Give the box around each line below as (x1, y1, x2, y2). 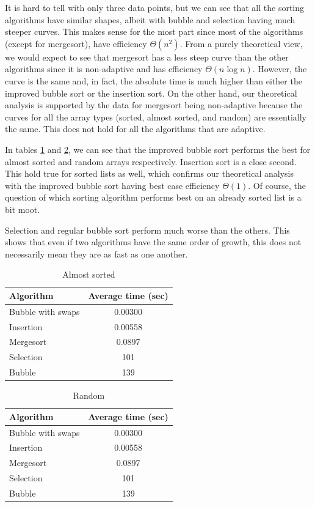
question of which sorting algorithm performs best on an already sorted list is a (5, 191, 302, 204)
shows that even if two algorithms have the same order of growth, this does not (5, 235, 302, 248)
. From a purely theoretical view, (179, 37, 303, 50)
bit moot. (5, 202, 40, 215)
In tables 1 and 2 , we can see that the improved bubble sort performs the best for (5, 142, 311, 155)
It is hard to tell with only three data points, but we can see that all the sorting (5, 1, 305, 13)
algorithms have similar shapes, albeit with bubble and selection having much (5, 13, 295, 26)
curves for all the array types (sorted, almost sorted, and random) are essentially (5, 110, 306, 123)
